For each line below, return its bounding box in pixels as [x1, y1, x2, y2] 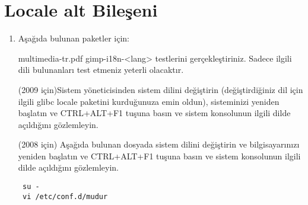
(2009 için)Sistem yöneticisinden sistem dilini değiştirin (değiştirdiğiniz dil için [18, 83, 303, 95]
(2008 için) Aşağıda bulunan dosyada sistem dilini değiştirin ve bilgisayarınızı [18, 138, 300, 150]
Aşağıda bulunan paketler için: [18, 32, 130, 44]
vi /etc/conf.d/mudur [22, 192, 108, 201]
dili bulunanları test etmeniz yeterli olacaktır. [18, 63, 184, 76]
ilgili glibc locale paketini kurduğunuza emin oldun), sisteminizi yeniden [18, 95, 280, 107]
